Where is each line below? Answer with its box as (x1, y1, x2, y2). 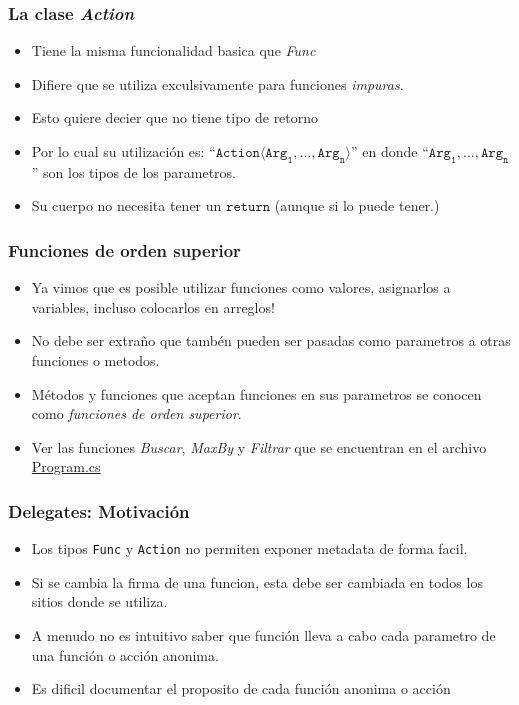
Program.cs (31, 456, 101, 477)
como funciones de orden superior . (31, 403, 242, 424)
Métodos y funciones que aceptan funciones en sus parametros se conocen (31, 383, 482, 404)
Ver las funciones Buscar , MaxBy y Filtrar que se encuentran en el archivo (31, 436, 487, 457)
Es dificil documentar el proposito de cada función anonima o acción (31, 678, 451, 699)
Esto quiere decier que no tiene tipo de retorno (31, 107, 319, 128)
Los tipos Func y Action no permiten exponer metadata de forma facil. (31, 538, 468, 559)
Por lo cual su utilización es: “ (31, 141, 216, 161)
